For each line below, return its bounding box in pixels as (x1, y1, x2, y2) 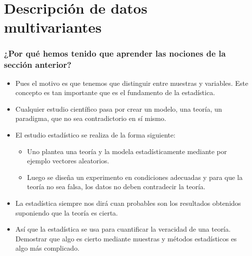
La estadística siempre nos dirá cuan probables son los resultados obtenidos (15, 198, 241, 208)
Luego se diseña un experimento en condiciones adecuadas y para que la (27, 172, 243, 182)
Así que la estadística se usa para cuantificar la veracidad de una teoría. (15, 224, 231, 234)
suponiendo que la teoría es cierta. (15, 207, 118, 217)
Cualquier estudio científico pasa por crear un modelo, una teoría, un (15, 103, 222, 114)
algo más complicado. (15, 243, 80, 253)
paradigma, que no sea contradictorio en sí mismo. (15, 113, 167, 123)
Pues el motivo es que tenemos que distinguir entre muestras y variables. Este (15, 78, 249, 88)
